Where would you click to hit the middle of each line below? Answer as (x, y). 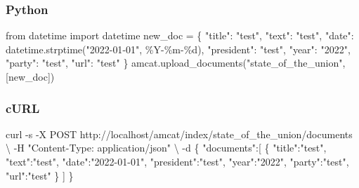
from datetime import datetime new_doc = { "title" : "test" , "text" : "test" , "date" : (180, 35)
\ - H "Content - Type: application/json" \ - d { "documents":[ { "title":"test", (166, 148)
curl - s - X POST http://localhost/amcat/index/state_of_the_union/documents (179, 134)
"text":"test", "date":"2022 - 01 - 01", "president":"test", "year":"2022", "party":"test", (177, 161)
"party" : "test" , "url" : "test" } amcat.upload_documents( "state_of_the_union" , (176, 63)
